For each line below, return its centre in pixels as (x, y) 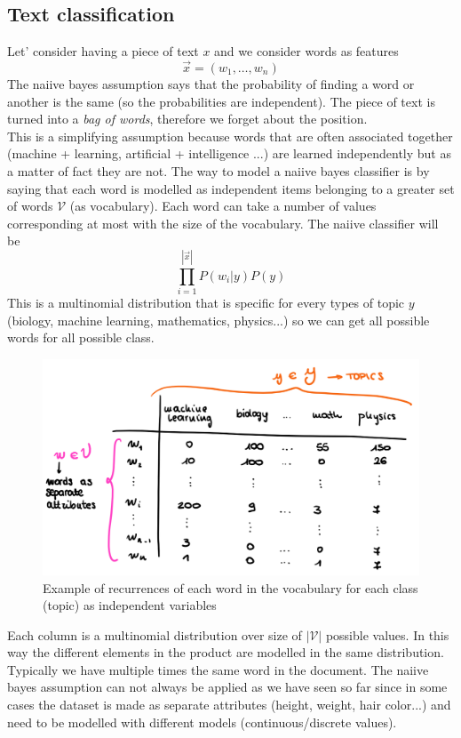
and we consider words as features (306, 51)
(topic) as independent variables (130, 605)
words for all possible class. (81, 337)
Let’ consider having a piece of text (103, 51)
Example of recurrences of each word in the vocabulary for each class (230, 587)
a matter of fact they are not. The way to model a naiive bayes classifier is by (219, 170)
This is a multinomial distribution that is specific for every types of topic (206, 303)
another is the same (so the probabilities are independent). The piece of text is (221, 101)
